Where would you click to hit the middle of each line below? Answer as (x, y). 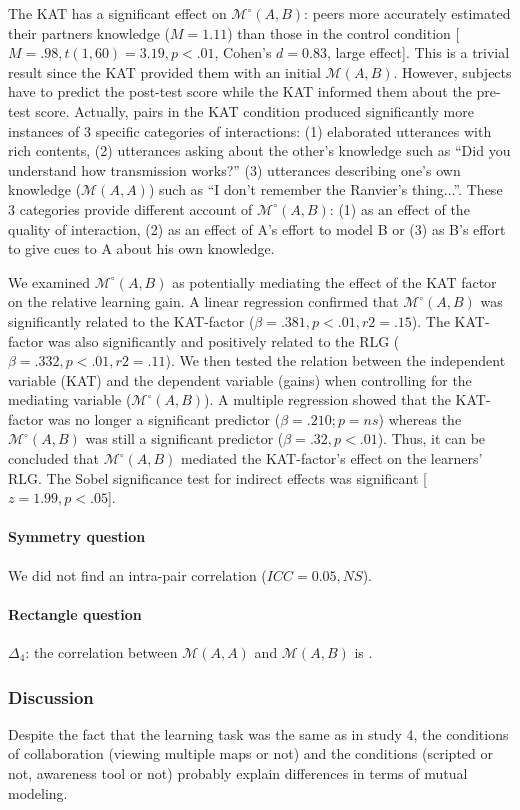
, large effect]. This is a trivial (418, 52)
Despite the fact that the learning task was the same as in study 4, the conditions (258, 733)
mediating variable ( (70, 399)
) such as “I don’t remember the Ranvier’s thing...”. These (325, 189)
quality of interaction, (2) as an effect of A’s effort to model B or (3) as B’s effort (257, 228)
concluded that (54, 458)
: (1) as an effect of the (399, 208)
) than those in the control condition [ (343, 32)
